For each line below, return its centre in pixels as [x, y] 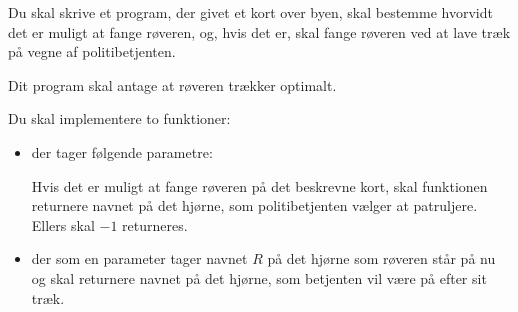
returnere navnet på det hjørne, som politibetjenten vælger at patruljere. [254, 205]
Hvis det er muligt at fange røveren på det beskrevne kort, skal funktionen [259, 185]
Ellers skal [63, 224]
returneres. [155, 224]
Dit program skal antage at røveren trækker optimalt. [172, 84]
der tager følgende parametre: [122, 151]
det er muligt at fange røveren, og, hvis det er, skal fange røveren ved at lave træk [259, 31]
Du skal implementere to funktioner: [119, 118]
